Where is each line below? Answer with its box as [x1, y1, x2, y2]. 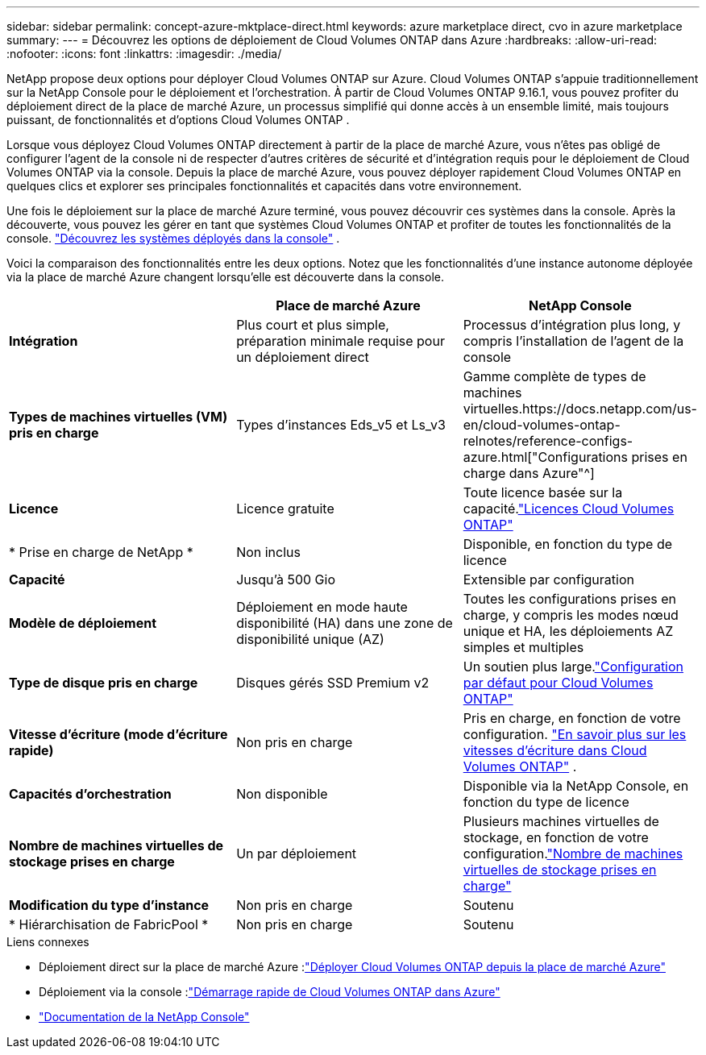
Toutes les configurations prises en [463, 591, 677, 607]
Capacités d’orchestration [9, 786, 172, 802]
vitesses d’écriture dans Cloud [463, 742, 647, 758]
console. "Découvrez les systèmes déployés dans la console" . [6, 231, 340, 245]
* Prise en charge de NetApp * [9, 544, 193, 560]
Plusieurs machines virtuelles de [463, 813, 659, 829]
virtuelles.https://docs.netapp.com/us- [463, 401, 697, 417]
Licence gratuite [236, 501, 334, 517]
